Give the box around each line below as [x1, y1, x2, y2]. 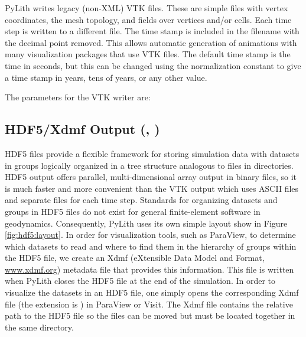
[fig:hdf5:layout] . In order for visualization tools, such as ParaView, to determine [5, 228, 296, 241]
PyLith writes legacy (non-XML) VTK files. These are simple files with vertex [5, 2, 288, 14]
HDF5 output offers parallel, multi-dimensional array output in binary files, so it [5, 171, 297, 183]
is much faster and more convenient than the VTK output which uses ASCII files [5, 182, 299, 194]
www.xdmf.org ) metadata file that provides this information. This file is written [5, 263, 294, 275]
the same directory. [5, 320, 74, 333]
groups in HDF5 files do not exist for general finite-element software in [5, 205, 261, 217]
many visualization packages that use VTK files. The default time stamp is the [5, 48, 291, 60]
